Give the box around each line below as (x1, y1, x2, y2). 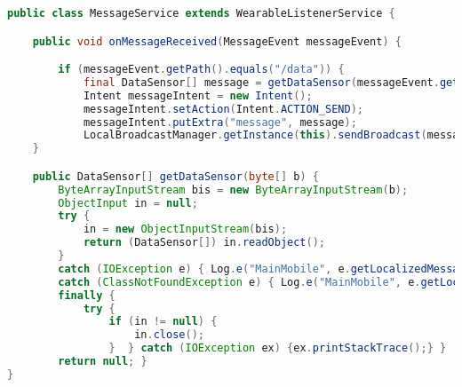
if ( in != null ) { (108, 315, 218, 328)
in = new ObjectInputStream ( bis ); (83, 223, 288, 236)
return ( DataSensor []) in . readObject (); (83, 236, 326, 249)
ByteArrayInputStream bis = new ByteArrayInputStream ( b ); (58, 183, 409, 196)
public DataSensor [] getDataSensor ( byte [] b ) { (32, 170, 319, 183)
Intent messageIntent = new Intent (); (83, 89, 313, 102)
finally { (58, 288, 115, 302)
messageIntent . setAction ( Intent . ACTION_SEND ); (83, 102, 363, 115)
